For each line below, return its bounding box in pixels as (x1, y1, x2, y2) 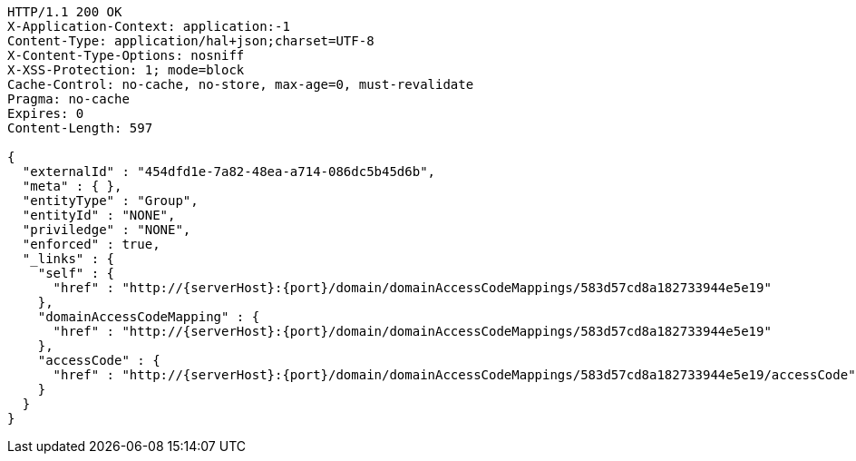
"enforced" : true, (22, 237, 160, 251)
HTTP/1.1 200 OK (7, 5, 122, 19)
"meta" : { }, (22, 179, 122, 193)
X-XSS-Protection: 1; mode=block (7, 63, 245, 77)
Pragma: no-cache (7, 92, 130, 106)
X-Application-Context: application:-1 (7, 19, 290, 34)
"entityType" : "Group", (22, 193, 199, 208)
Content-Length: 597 (7, 121, 153, 135)
